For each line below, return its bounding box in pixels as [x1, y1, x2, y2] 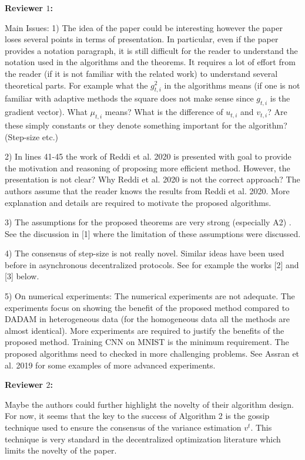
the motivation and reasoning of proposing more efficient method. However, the [5, 161, 290, 174]
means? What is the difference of [105, 106, 223, 118]
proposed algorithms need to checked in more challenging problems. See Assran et [5, 347, 300, 360]
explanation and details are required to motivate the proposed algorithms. [5, 196, 272, 208]
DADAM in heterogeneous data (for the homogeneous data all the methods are [5, 313, 290, 325]
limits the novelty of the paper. [5, 444, 117, 456]
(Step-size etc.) [5, 130, 59, 143]
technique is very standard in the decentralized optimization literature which [5, 432, 281, 445]
